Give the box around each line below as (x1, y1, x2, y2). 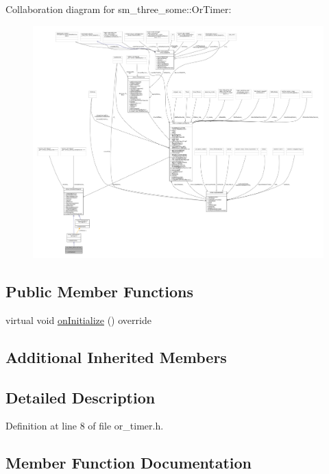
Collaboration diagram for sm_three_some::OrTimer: (5, 2, 232, 16)
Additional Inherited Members (5, 346, 227, 367)
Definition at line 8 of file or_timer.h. (5, 419, 164, 433)
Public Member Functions (5, 281, 193, 302)
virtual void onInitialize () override (5, 312, 151, 327)
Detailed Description (5, 386, 156, 408)
